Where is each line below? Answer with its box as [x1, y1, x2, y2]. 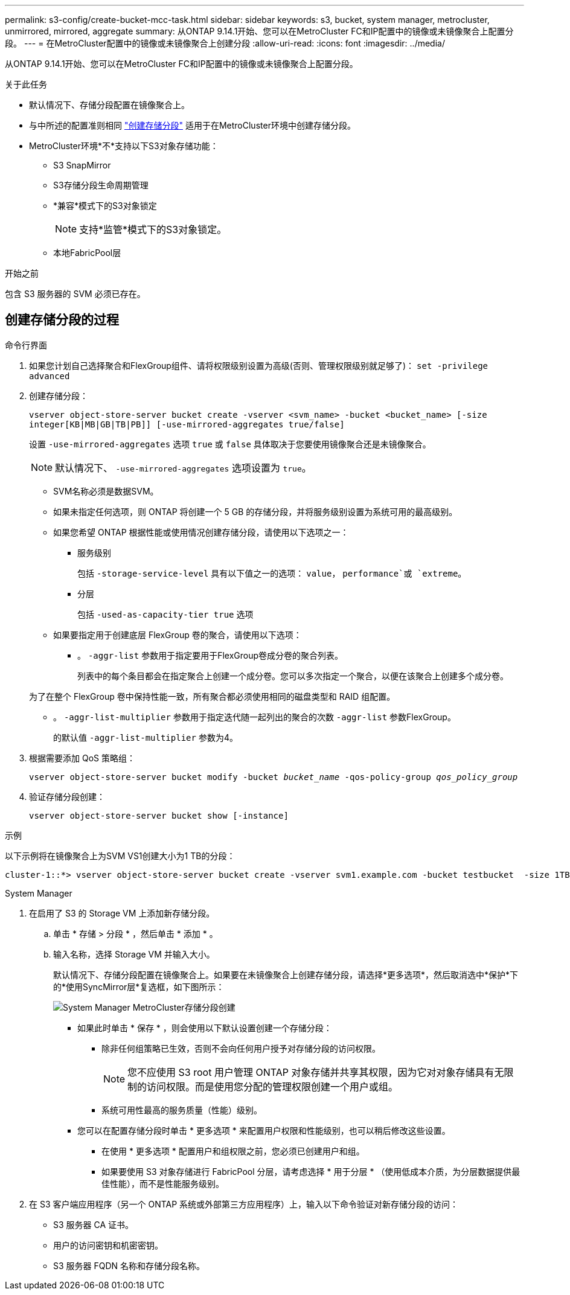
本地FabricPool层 [53, 248, 121, 258]
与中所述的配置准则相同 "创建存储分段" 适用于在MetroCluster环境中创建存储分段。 [29, 120, 356, 130]
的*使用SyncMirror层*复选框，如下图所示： [53, 981, 225, 992]
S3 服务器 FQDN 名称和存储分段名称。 [53, 1260, 205, 1271]
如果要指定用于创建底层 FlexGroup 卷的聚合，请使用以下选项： [53, 629, 302, 640]
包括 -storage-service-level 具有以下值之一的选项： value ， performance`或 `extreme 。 [77, 568, 467, 578]
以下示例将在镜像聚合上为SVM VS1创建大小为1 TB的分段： [5, 850, 235, 861]
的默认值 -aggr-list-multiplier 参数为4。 [53, 732, 238, 743]
